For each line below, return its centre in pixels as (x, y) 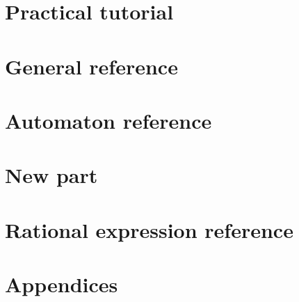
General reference (91, 66)
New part (51, 175)
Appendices (62, 284)
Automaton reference (108, 120)
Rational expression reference (149, 229)
